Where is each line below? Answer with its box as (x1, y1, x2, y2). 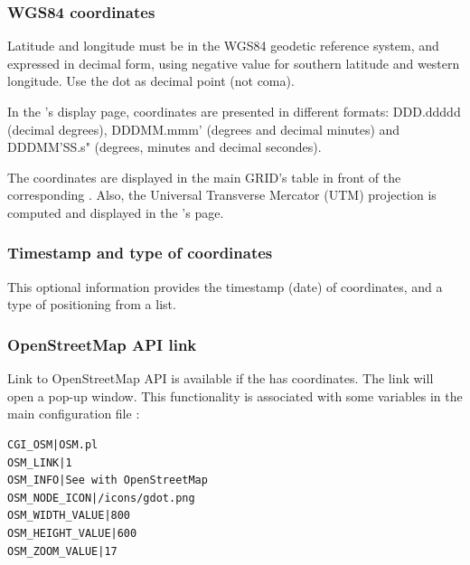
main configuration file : (7, 404, 140, 423)
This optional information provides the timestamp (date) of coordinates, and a (7, 277, 443, 296)
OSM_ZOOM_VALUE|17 (7, 544, 117, 558)
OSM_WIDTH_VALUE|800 (7, 509, 131, 523)
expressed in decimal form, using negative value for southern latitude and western (7, 53, 460, 72)
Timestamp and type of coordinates (7, 241, 273, 264)
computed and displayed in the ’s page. (7, 202, 224, 221)
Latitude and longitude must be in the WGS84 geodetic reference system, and (7, 36, 439, 55)
